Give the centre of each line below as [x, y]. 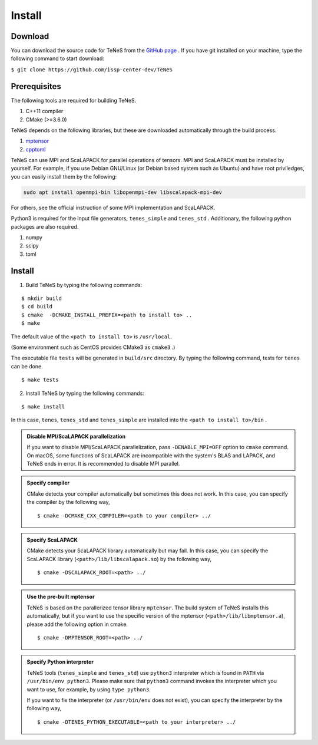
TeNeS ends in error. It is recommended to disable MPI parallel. [103, 463]
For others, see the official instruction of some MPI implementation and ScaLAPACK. [113, 207]
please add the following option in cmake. [77, 624]
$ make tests [40, 380]
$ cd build [37, 307]
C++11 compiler [44, 111]
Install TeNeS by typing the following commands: [85, 393]
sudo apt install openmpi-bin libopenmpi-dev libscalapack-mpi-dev [123, 192]
